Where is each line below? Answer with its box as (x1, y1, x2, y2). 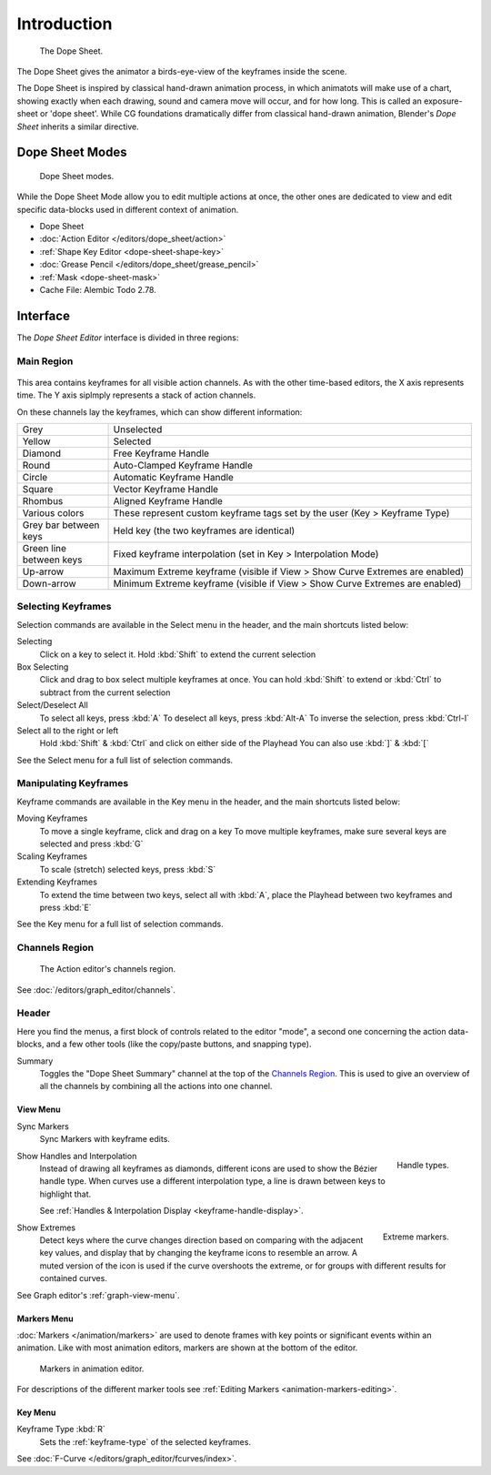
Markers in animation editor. (39, 1363, 145, 1374)
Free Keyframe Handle (113, 447, 209, 460)
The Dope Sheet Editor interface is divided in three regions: (16, 332, 239, 343)
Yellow (22, 435, 51, 448)
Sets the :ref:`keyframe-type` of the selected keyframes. (39, 1436, 252, 1447)
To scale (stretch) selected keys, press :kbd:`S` (39, 864, 216, 874)
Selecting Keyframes (16, 601, 113, 613)
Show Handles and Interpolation (16, 1150, 137, 1161)
